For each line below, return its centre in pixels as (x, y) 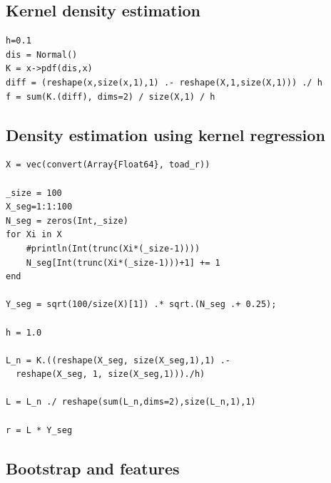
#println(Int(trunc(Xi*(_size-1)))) (113, 248)
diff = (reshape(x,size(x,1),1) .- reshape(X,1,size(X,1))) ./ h (164, 82)
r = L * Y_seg (39, 430)
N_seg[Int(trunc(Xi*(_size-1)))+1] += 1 (123, 263)
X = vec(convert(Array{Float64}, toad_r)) (108, 165)
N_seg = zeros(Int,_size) (67, 220)
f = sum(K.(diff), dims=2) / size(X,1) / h (111, 97)
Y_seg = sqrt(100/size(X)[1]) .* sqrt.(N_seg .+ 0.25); (141, 305)
